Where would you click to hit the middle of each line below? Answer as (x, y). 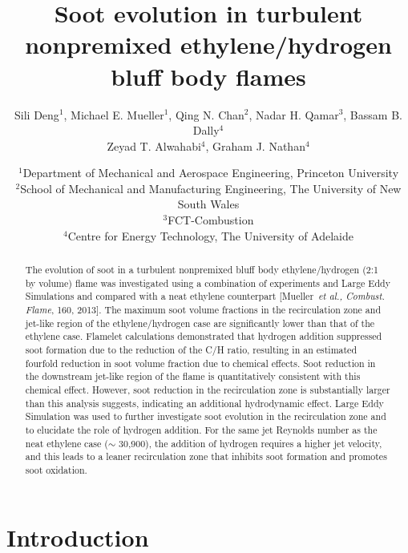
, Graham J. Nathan (255, 145)
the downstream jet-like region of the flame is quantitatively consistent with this (193, 376)
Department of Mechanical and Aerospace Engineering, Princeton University (211, 173)
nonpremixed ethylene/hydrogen (208, 44)
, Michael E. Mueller (114, 114)
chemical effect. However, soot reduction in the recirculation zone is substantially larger (208, 389)
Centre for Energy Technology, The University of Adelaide (210, 235)
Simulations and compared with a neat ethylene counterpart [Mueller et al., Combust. (205, 296)
